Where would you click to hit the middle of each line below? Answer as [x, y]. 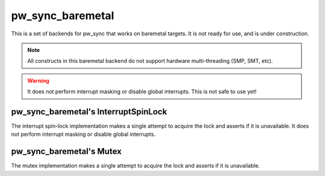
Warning [38, 80]
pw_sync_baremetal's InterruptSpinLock [89, 112]
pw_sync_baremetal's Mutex [66, 152]
